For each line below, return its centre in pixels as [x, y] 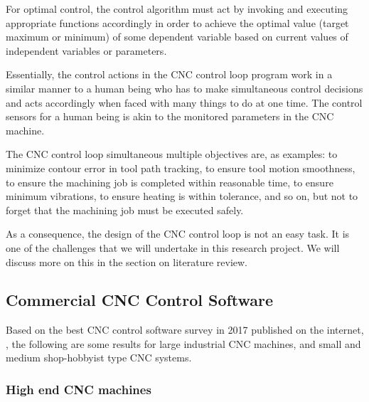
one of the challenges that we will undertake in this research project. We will [173, 247]
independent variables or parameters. [86, 50]
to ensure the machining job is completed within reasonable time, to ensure [170, 182]
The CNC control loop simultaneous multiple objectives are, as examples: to [172, 154]
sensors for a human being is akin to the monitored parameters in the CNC [170, 116]
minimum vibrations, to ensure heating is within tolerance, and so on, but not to [182, 196]
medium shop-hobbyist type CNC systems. [99, 358]
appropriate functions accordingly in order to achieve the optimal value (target [177, 22]
